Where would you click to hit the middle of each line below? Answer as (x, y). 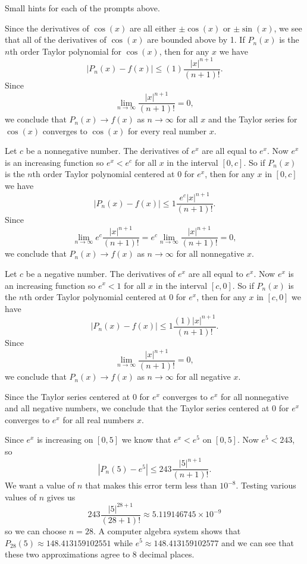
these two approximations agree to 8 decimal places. (100, 554)
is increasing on (65, 439)
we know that (146, 439)
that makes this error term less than (151, 485)
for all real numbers (98, 419)
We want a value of (40, 485)
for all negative (203, 376)
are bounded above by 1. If (196, 40)
